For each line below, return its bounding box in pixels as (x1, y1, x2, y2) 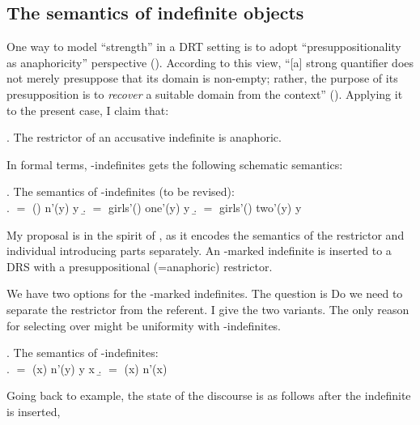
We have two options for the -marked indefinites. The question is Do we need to (6, 285, 403, 302)
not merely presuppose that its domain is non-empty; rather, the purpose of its (6, 70, 398, 87)
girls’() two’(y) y (219, 198, 302, 215)
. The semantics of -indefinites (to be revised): (6, 183, 235, 200)
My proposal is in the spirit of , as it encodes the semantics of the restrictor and (6, 226, 405, 243)
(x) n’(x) (124, 359, 168, 376)
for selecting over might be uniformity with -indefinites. (6, 317, 282, 334)
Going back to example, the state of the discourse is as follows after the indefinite (6, 387, 411, 404)
